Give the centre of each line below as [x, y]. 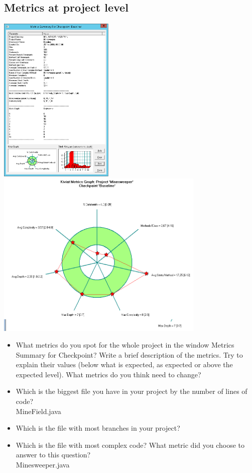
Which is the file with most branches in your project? [98, 428]
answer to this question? [53, 455]
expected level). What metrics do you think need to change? [108, 374]
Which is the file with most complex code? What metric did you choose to [130, 445]
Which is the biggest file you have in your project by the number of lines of [132, 391]
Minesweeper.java [43, 465]
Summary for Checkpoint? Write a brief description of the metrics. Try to [129, 354]
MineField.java [38, 411]
